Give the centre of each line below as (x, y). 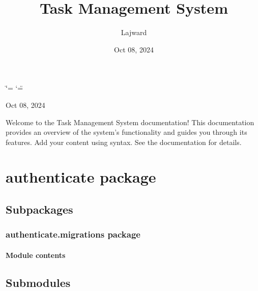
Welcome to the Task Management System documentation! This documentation (130, 122)
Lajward (134, 32)
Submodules (38, 282)
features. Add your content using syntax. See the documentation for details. (124, 142)
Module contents (36, 255)
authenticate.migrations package (73, 234)
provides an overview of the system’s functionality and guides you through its (126, 132)
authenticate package (81, 177)
